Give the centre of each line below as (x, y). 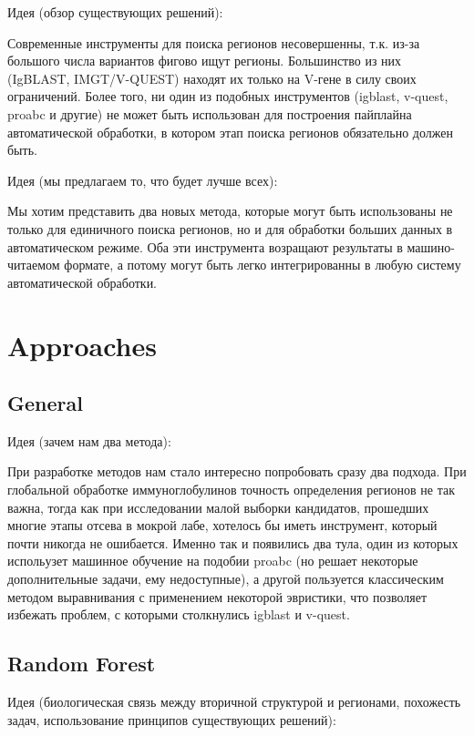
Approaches (82, 345)
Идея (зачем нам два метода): (89, 440)
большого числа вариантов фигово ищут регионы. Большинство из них (205, 61)
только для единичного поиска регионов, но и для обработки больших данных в (230, 228)
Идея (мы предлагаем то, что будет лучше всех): (143, 180)
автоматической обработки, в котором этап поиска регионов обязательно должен (230, 132)
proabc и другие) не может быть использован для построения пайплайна (210, 113)
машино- (431, 246)
